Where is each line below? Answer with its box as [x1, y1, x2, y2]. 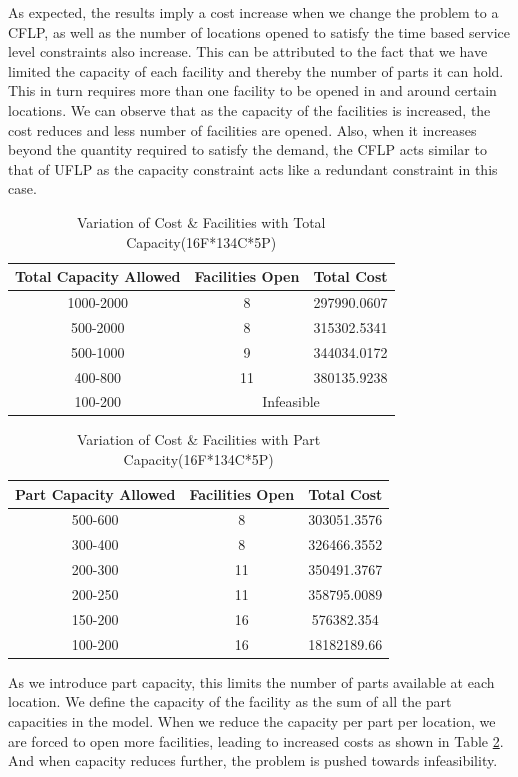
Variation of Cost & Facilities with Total [76, 211, 326, 232]
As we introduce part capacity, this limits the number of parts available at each [8, 671, 495, 692]
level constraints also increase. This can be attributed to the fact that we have [8, 41, 488, 62]
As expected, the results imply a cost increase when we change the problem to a [8, 2, 499, 22]
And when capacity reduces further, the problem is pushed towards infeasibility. [8, 750, 498, 771]
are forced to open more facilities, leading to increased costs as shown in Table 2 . [8, 730, 504, 751]
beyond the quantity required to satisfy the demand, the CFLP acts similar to [8, 139, 487, 160]
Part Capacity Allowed [15, 483, 176, 504]
